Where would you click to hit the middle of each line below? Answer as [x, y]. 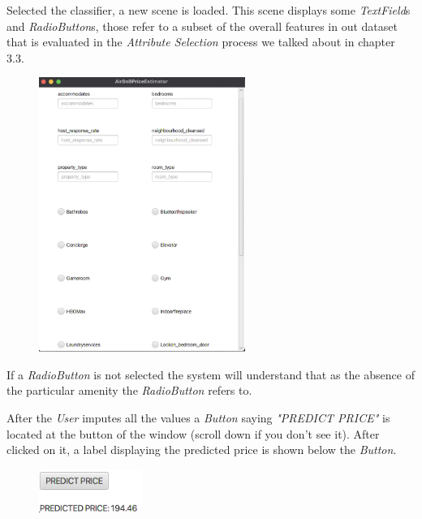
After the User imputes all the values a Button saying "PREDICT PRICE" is [198, 418]
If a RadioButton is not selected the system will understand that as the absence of [211, 374]
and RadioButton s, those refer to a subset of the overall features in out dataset [202, 26]
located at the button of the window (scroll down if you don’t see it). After [193, 433]
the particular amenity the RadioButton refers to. [129, 390]
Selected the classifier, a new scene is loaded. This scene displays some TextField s [209, 10]
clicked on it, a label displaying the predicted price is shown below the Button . [202, 450]
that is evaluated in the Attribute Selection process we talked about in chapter [201, 42]
